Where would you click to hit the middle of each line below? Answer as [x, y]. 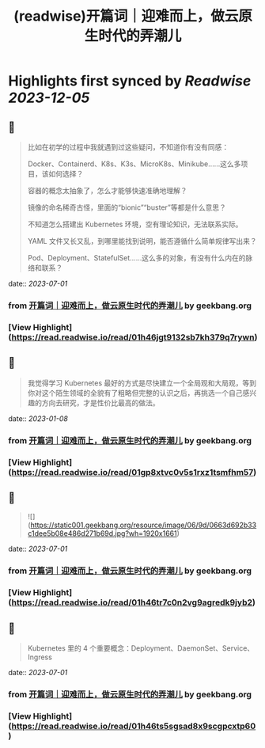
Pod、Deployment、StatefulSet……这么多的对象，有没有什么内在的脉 [140, 258]
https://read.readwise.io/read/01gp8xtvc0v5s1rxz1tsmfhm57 [132, 472]
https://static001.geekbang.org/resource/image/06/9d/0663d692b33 [144, 525]
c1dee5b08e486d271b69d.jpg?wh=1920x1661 [102, 533]
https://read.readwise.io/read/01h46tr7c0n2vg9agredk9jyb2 [132, 602]
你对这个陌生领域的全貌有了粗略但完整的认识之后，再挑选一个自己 [135, 393]
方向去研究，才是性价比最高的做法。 [100, 402]
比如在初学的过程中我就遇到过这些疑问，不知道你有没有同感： [128, 147]
